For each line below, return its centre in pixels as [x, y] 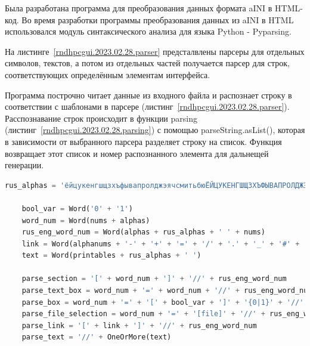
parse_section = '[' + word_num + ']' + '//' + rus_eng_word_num [154, 279]
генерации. [24, 165]
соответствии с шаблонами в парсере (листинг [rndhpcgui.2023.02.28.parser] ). [147, 106]
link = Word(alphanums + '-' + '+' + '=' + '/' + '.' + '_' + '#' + [161, 244]
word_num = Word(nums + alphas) [86, 220]
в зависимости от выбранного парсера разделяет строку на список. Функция [143, 141]
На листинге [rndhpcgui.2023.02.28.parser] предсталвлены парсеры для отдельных [155, 51]
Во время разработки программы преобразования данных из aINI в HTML [158, 19]
